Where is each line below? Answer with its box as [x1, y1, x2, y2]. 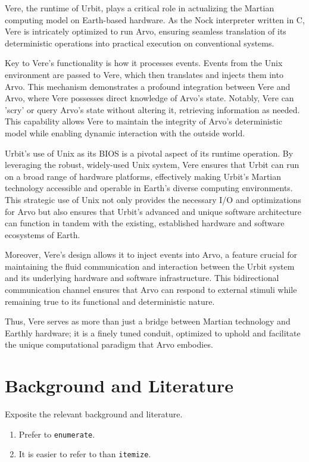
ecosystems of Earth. [5, 228, 80, 241]
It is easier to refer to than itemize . [18, 448, 151, 460]
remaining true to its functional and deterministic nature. [5, 295, 215, 307]
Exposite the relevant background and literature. [5, 408, 183, 420]
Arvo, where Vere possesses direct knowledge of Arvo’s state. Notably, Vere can [5, 92, 294, 104]
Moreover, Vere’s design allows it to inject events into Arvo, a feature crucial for [5, 248, 297, 261]
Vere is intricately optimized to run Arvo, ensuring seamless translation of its [5, 25, 286, 38]
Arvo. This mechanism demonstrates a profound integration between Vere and [5, 80, 291, 92]
